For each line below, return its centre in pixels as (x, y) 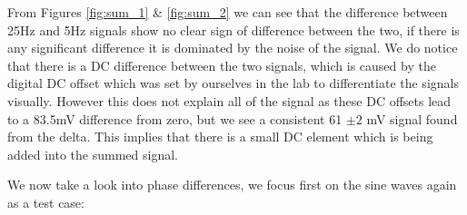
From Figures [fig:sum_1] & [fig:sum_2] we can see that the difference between (228, 12)
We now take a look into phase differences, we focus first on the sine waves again (232, 185)
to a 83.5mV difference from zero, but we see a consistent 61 (175, 118)
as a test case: (46, 202)
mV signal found (412, 118)
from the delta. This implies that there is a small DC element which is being (220, 137)
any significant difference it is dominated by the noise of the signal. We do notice (233, 48)
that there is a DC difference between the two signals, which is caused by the (222, 65)
